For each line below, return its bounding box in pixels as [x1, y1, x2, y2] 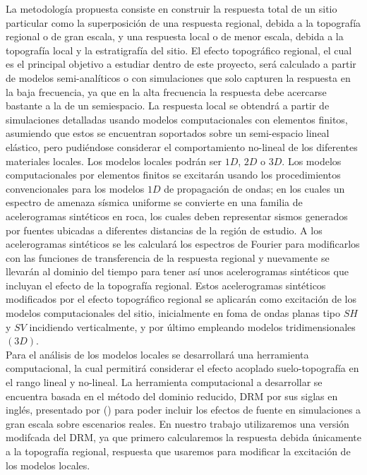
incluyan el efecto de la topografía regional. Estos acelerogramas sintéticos [6, 277, 326, 292]
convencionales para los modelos [6, 181, 145, 196]
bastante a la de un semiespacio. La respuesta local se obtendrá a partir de [6, 98, 330, 113]
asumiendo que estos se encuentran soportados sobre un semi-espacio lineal [6, 126, 330, 140]
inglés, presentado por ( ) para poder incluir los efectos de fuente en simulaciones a [6, 402, 361, 417]
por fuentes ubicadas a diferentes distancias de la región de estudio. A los [6, 222, 323, 237]
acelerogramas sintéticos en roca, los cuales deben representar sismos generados [6, 208, 348, 223]
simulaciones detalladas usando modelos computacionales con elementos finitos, [6, 112, 348, 126]
